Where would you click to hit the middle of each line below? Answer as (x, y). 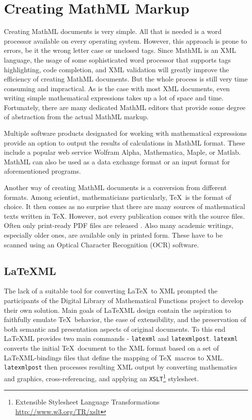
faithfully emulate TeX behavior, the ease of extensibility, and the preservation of (125, 319)
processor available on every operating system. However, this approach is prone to (126, 40)
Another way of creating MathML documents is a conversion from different (115, 187)
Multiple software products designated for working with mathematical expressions (126, 133)
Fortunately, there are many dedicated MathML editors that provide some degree (125, 107)
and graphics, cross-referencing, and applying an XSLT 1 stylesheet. (102, 377)
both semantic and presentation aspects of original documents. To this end (115, 329)
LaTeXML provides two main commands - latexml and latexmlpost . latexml (121, 338)
